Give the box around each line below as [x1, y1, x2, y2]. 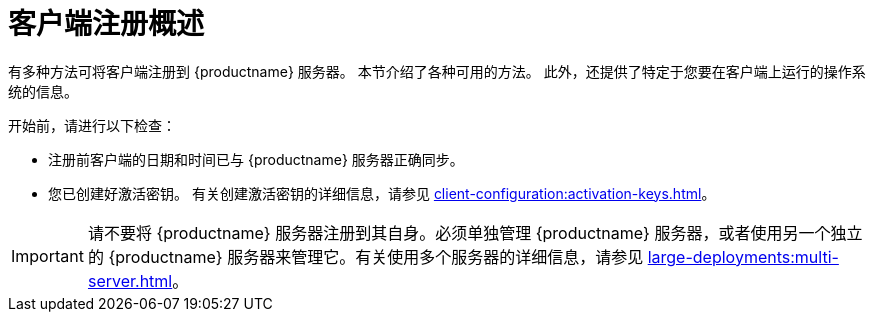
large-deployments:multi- [647, 246, 839, 267]
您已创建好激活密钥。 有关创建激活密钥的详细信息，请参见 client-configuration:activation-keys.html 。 [48, 184, 716, 202]
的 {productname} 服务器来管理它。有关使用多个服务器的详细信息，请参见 [87, 246, 644, 267]
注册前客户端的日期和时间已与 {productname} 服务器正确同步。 [48, 150, 464, 168]
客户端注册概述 [8, 7, 205, 41]
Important [11, 245, 84, 266]
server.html [87, 270, 173, 291]
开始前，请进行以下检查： [8, 116, 176, 134]
